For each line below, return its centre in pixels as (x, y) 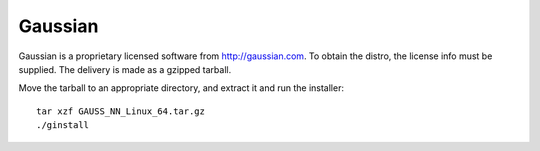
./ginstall (63, 125)
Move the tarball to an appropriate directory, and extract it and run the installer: (181, 88)
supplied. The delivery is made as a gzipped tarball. (125, 69)
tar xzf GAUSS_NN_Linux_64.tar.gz (120, 111)
